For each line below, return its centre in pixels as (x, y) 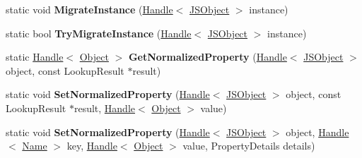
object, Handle (317, 132)
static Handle (35, 57)
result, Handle (105, 108)
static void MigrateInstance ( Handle (89, 9)
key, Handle (92, 146)
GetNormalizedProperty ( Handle (208, 57)
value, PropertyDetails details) (249, 146)
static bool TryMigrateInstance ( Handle (99, 33)
